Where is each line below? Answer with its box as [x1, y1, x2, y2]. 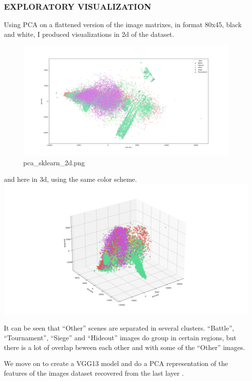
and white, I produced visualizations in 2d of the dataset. [4, 29, 174, 39]
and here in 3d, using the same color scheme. [4, 174, 137, 184]
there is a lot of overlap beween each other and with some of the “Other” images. [4, 342, 245, 352]
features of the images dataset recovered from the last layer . [4, 367, 184, 378]
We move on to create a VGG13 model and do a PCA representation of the [4, 358, 228, 368]
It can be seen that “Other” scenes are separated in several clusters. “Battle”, [4, 323, 234, 333]
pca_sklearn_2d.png [23, 157, 85, 167]
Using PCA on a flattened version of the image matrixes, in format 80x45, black [4, 19, 242, 30]
